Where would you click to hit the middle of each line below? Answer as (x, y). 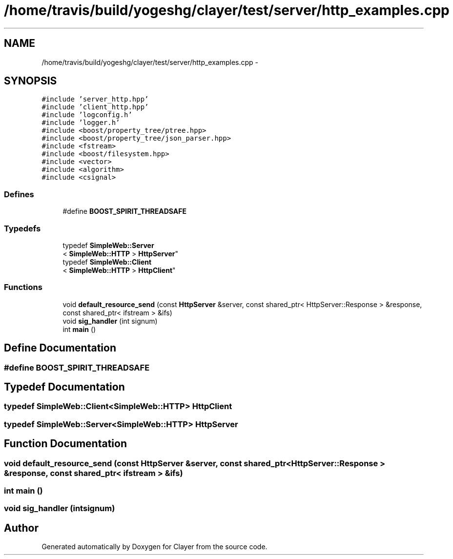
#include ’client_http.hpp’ (95, 107)
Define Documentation (60, 348)
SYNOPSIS (31, 81)
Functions (23, 287)
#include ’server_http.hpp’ (95, 99)
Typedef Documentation (64, 387)
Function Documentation (65, 444)
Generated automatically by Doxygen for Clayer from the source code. (154, 547)
